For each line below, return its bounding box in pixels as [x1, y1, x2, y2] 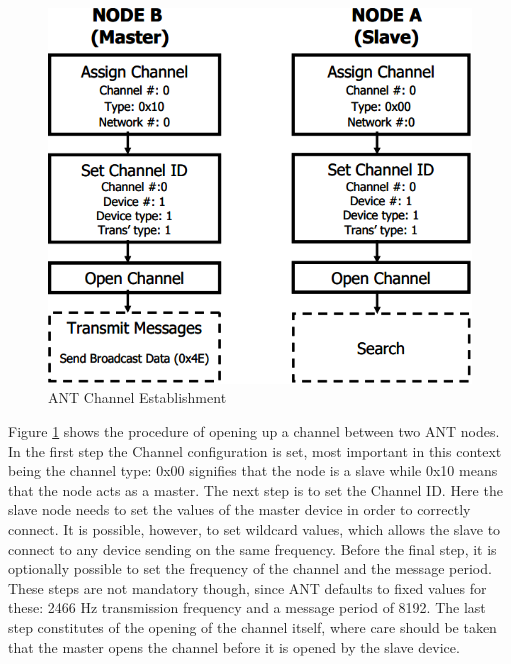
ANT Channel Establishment [48, 387, 227, 408]
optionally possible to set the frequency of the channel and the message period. [8, 558, 492, 579]
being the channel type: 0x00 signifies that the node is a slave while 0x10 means [8, 460, 498, 481]
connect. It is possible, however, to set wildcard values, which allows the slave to [8, 518, 501, 539]
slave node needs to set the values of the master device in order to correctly [8, 499, 471, 520]
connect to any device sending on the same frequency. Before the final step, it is [8, 538, 497, 559]
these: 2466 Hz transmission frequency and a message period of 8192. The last [8, 597, 486, 618]
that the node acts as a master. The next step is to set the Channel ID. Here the [8, 479, 503, 500]
